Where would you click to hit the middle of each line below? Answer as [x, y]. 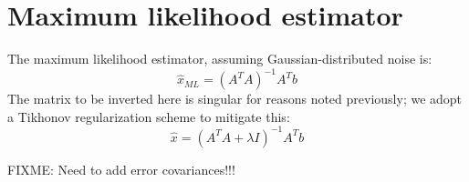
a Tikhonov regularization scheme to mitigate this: [149, 116]
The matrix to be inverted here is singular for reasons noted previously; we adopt [235, 99]
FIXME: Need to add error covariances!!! [121, 169]
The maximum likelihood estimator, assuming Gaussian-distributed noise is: [220, 59]
